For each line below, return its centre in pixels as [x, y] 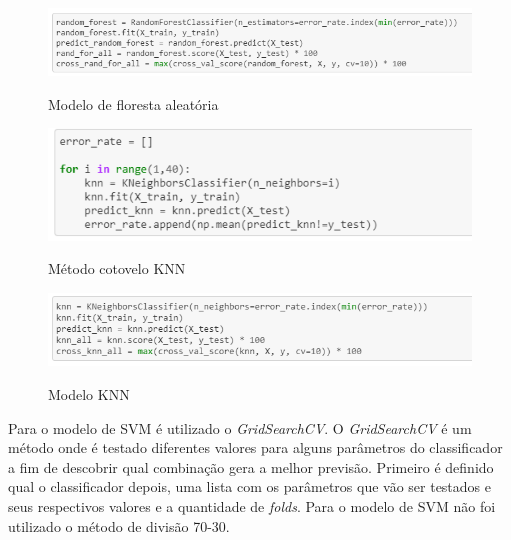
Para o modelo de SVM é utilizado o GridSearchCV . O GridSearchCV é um [240, 427]
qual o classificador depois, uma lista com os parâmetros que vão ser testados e [249, 486]
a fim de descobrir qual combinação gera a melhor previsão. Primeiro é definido [251, 466]
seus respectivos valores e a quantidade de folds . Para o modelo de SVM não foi [252, 505]
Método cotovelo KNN [117, 268]
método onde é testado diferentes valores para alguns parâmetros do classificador [255, 447]
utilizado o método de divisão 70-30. [119, 525]
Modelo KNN [89, 394]
